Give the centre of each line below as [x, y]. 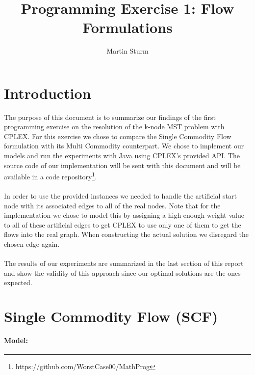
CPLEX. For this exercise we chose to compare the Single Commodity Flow [118, 136]
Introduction [48, 93]
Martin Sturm [127, 51]
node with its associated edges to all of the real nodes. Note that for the [112, 205]
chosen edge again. [32, 244]
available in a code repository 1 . [51, 176]
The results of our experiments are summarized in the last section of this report [124, 263]
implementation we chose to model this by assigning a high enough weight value [124, 215]
